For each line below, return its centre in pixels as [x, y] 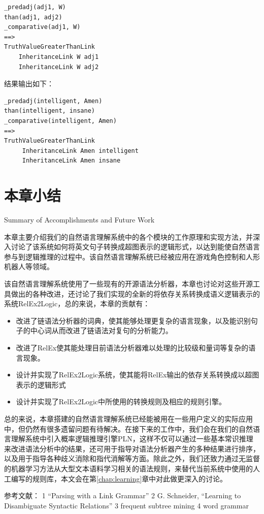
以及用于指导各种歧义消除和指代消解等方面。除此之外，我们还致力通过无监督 [132, 458]
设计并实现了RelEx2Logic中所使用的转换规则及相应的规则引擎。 [121, 401]
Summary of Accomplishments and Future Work [79, 220]
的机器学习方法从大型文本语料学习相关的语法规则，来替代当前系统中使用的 [128, 468]
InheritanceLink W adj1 [59, 57]
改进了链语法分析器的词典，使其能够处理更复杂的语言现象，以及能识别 [133, 320]
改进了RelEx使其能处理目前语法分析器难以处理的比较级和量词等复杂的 [132, 347]
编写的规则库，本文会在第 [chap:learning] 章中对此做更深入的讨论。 [119, 478]
